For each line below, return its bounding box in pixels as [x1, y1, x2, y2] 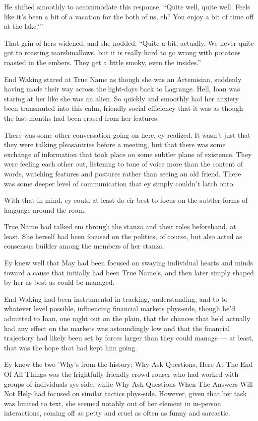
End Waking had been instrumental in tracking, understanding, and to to [4, 293, 228, 304]
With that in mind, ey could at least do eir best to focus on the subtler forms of [4, 195, 248, 205]
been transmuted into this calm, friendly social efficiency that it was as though [4, 103, 243, 113]
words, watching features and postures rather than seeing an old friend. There [4, 168, 241, 178]
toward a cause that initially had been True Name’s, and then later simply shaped [4, 267, 254, 277]
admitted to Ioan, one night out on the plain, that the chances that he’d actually [4, 313, 251, 324]
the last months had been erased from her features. [4, 112, 159, 123]
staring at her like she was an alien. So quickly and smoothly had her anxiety [4, 93, 239, 103]
